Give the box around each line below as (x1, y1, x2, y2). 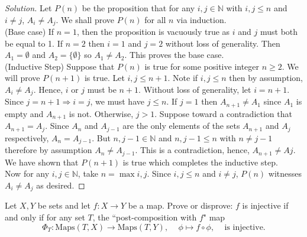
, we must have (90, 95, 144, 108)
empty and (5, 107, 44, 119)
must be (87, 83, 117, 96)
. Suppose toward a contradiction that (154, 107, 292, 119)
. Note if (167, 72, 198, 84)
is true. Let (84, 72, 125, 84)
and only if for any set (5, 210, 85, 223)
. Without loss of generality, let (138, 83, 251, 96)
